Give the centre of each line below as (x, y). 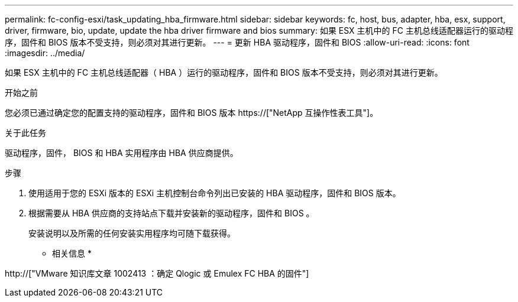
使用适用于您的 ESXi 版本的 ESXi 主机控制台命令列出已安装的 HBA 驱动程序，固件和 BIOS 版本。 (215, 193)
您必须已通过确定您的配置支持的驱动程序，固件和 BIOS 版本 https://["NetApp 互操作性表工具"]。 (192, 113)
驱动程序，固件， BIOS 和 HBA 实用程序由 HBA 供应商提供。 (122, 153)
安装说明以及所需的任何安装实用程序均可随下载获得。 (132, 233)
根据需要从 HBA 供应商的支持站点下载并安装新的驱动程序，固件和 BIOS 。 (171, 213)
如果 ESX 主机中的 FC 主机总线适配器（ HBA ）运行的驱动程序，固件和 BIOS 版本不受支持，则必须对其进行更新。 (224, 72)
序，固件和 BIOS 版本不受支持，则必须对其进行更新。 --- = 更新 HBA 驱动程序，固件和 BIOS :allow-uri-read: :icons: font (237, 42)
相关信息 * (72, 253)
